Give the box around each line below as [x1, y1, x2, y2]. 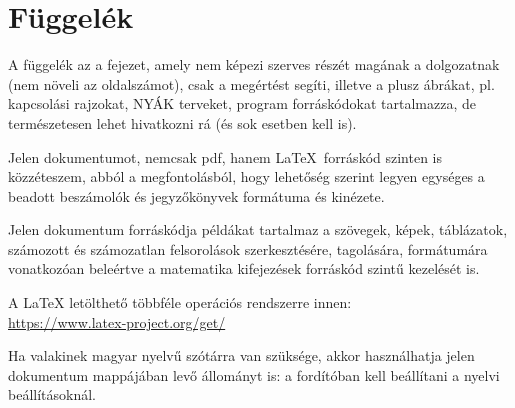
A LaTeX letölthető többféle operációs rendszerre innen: [8, 292, 352, 313]
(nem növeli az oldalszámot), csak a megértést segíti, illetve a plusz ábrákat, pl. [8, 73, 495, 94]
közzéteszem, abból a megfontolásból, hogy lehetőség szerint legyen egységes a [8, 166, 485, 187]
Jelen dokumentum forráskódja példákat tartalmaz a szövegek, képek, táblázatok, [8, 219, 508, 240]
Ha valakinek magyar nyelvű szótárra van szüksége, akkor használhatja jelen [8, 345, 475, 366]
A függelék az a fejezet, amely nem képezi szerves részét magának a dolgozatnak [8, 54, 500, 75]
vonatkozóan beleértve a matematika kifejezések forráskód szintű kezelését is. [8, 258, 480, 279]
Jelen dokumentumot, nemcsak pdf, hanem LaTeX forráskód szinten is [8, 146, 442, 167]
